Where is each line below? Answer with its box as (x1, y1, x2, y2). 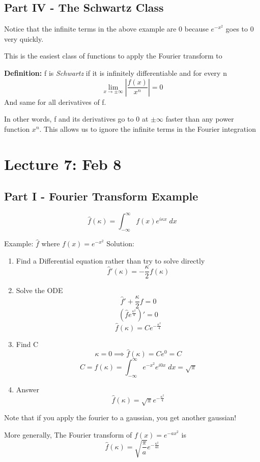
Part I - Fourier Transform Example (4, 188, 198, 204)
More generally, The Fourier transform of (4, 429, 132, 440)
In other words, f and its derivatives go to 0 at (4, 113, 149, 124)
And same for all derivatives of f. (4, 96, 106, 107)
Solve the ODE (16, 285, 63, 296)
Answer (16, 384, 40, 394)
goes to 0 (225, 23, 254, 34)
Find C (16, 338, 39, 349)
